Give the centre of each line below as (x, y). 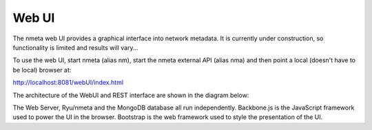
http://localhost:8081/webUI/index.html (68, 83)
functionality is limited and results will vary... (75, 47)
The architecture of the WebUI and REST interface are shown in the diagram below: (131, 95)
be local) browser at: (42, 70)
